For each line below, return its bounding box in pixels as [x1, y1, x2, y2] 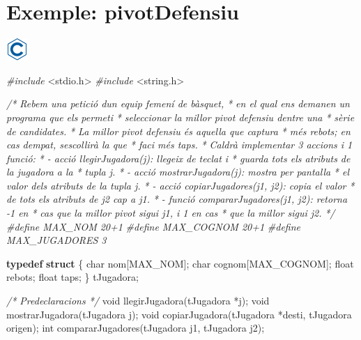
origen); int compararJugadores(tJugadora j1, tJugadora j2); [6, 320, 265, 335]
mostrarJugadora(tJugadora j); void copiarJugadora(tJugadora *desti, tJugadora [6, 307, 352, 321]
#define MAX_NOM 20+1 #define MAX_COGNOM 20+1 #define [6, 219, 301, 233]
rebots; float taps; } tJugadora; [6, 270, 139, 284]
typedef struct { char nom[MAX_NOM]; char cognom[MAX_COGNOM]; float [6, 256, 354, 270]
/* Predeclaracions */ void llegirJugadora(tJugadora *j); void [6, 293, 270, 308]
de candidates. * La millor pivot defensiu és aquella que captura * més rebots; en [6, 123, 351, 138]
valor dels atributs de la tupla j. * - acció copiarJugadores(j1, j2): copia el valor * [6, 178, 355, 192]
